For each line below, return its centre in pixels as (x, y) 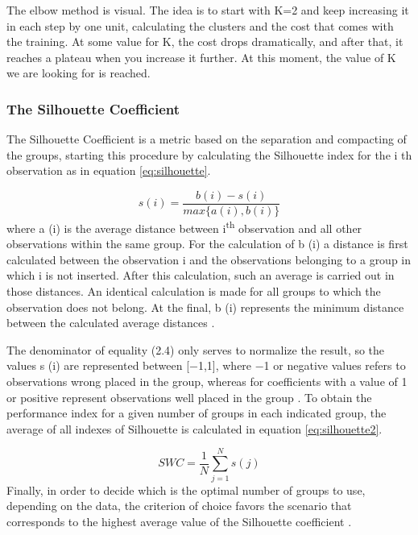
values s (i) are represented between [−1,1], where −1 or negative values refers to (206, 365)
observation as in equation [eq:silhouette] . (109, 170)
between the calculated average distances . (111, 323)
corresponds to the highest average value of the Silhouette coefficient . (179, 521)
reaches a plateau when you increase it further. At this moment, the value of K (201, 57)
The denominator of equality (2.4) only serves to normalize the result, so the (196, 349)
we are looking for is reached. (79, 73)
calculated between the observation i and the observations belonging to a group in (209, 259)
